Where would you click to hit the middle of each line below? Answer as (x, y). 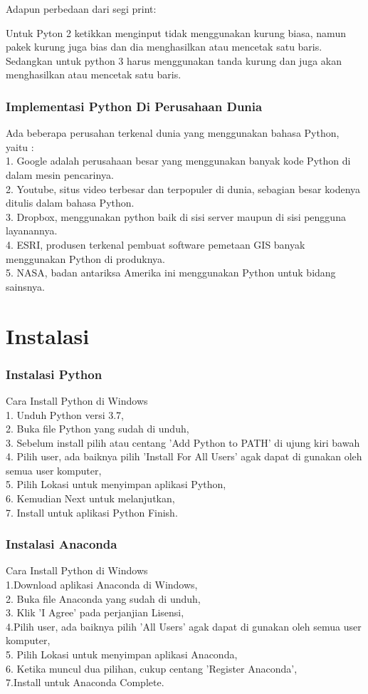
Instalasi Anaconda (62, 544)
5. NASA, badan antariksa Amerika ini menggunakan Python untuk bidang (171, 273)
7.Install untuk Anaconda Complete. (85, 682)
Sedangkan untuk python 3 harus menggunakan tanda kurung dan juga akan (174, 60)
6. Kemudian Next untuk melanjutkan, (90, 498)
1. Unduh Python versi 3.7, (65, 414)
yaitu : (20, 146)
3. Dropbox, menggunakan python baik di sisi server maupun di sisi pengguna (176, 216)
